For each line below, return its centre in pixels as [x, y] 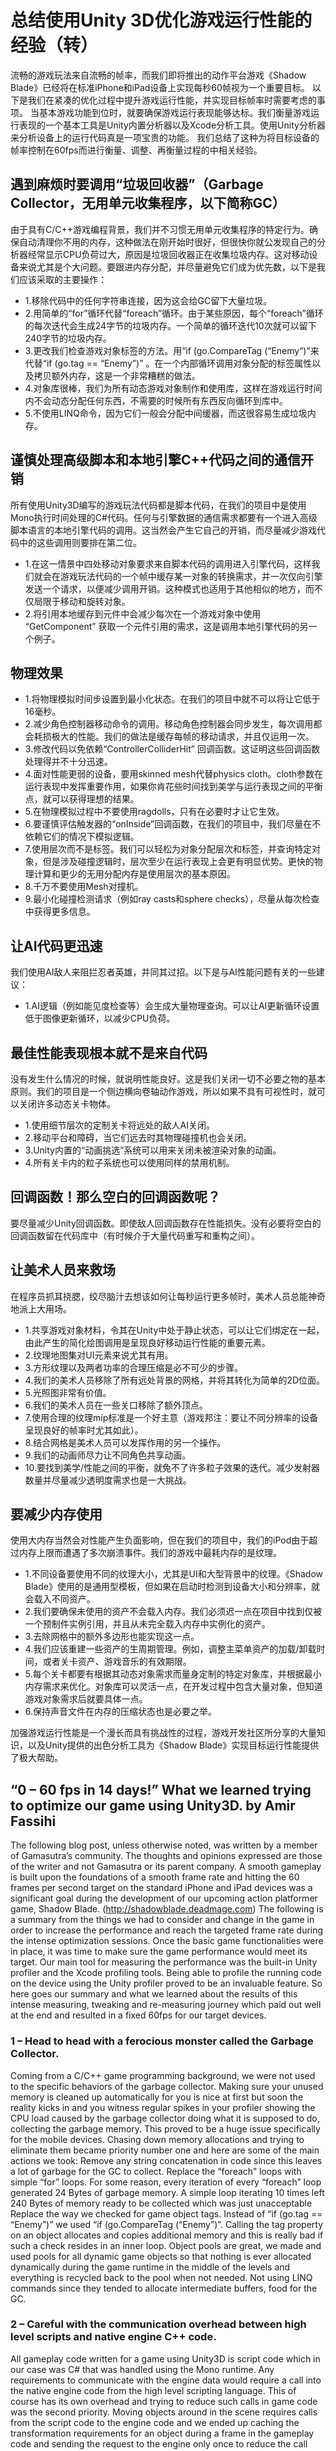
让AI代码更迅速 [56, 946]
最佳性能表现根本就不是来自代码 [109, 1052]
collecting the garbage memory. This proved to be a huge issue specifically [165, 2128]
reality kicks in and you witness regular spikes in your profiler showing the [163, 2107]
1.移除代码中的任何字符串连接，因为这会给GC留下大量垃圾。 [148, 300]
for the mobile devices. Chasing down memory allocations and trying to [157, 2139]
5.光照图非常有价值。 [68, 1392]
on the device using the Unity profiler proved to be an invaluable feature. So [166, 1983]
